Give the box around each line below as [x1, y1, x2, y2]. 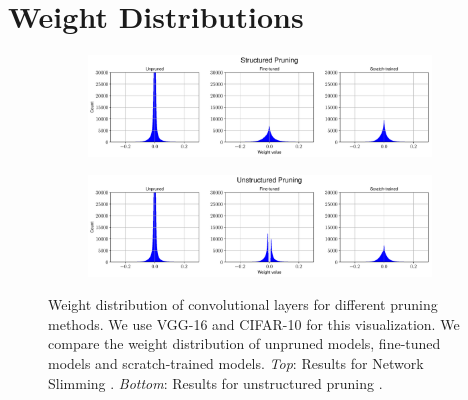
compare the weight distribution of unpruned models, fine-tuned [48, 333, 441, 354]
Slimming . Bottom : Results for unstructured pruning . [48, 372, 383, 393]
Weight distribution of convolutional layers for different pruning [48, 294, 438, 315]
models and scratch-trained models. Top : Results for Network [48, 353, 424, 373]
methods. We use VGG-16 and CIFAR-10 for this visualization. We [48, 313, 460, 334]
